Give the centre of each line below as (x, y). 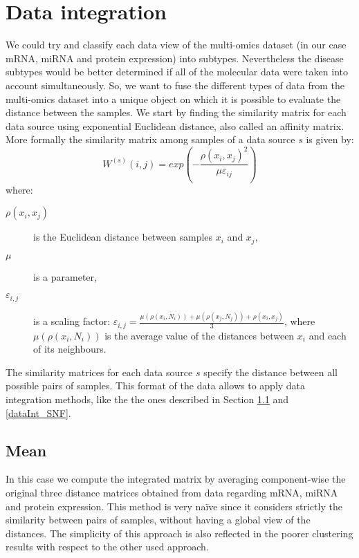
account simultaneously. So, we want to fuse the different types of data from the (175, 85)
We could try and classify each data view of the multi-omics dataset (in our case (176, 45)
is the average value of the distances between (200, 335)
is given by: (330, 139)
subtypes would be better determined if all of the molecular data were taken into (177, 72)
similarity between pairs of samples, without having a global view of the (158, 520)
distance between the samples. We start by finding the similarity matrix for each (176, 112)
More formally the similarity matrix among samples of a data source (150, 139)
